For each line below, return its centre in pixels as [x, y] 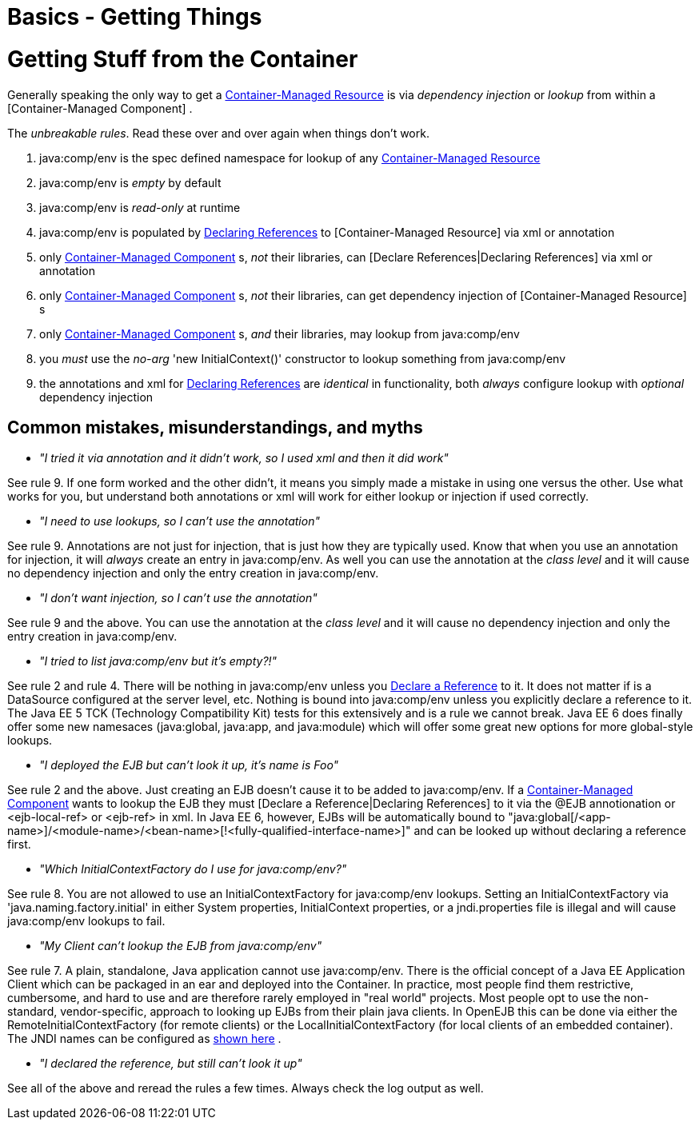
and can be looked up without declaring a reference [550, 831]
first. [19, 844]
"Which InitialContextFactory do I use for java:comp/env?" [193, 869]
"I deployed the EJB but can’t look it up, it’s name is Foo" [189, 765]
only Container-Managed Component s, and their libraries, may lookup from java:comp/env [280, 333]
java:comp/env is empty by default [130, 182]
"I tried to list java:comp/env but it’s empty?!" [158, 661]
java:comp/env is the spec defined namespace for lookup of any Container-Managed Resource [290, 158]
